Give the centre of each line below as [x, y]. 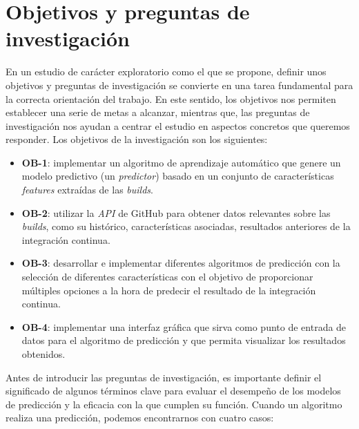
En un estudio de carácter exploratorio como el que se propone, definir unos [166, 71]
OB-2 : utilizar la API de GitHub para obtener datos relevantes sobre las [176, 212]
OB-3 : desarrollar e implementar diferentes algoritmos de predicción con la [181, 263]
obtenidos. [43, 354]
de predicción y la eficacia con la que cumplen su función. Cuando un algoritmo [174, 404]
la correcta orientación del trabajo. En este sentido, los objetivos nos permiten [171, 98]
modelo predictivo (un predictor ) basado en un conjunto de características [178, 176]
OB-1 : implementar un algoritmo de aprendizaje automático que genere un [181, 162]
